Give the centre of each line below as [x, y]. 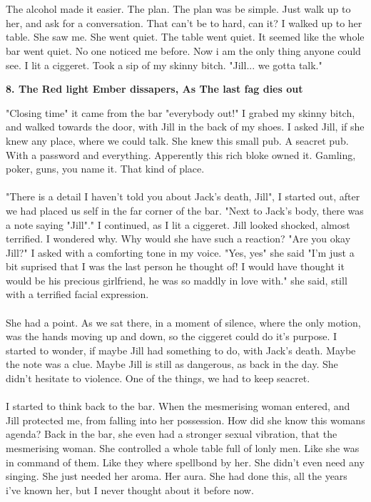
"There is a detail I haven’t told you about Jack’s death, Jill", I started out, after [183, 196]
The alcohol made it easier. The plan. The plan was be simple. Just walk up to [178, 9]
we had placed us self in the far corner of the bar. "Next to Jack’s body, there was [185, 210]
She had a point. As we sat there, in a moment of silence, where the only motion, [183, 322]
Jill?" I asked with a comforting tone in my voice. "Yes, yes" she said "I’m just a [180, 252]
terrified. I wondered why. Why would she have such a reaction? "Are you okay [178, 239]
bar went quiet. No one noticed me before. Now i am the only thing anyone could [183, 50]
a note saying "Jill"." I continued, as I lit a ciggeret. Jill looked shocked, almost [178, 224]
